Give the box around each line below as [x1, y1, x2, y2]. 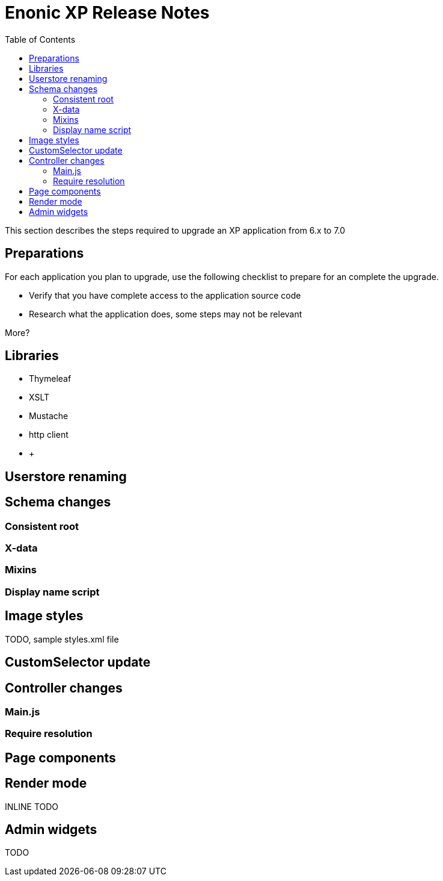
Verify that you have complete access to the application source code [29, 290, 301, 300]
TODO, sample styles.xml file [5, 634, 119, 644]
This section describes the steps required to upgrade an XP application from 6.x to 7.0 [5, 225, 346, 235]
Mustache [29, 411, 69, 422]
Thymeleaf [29, 373, 72, 384]
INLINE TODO [5, 801, 59, 812]
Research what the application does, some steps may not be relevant [29, 308, 302, 319]
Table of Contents [5, 34, 76, 45]
